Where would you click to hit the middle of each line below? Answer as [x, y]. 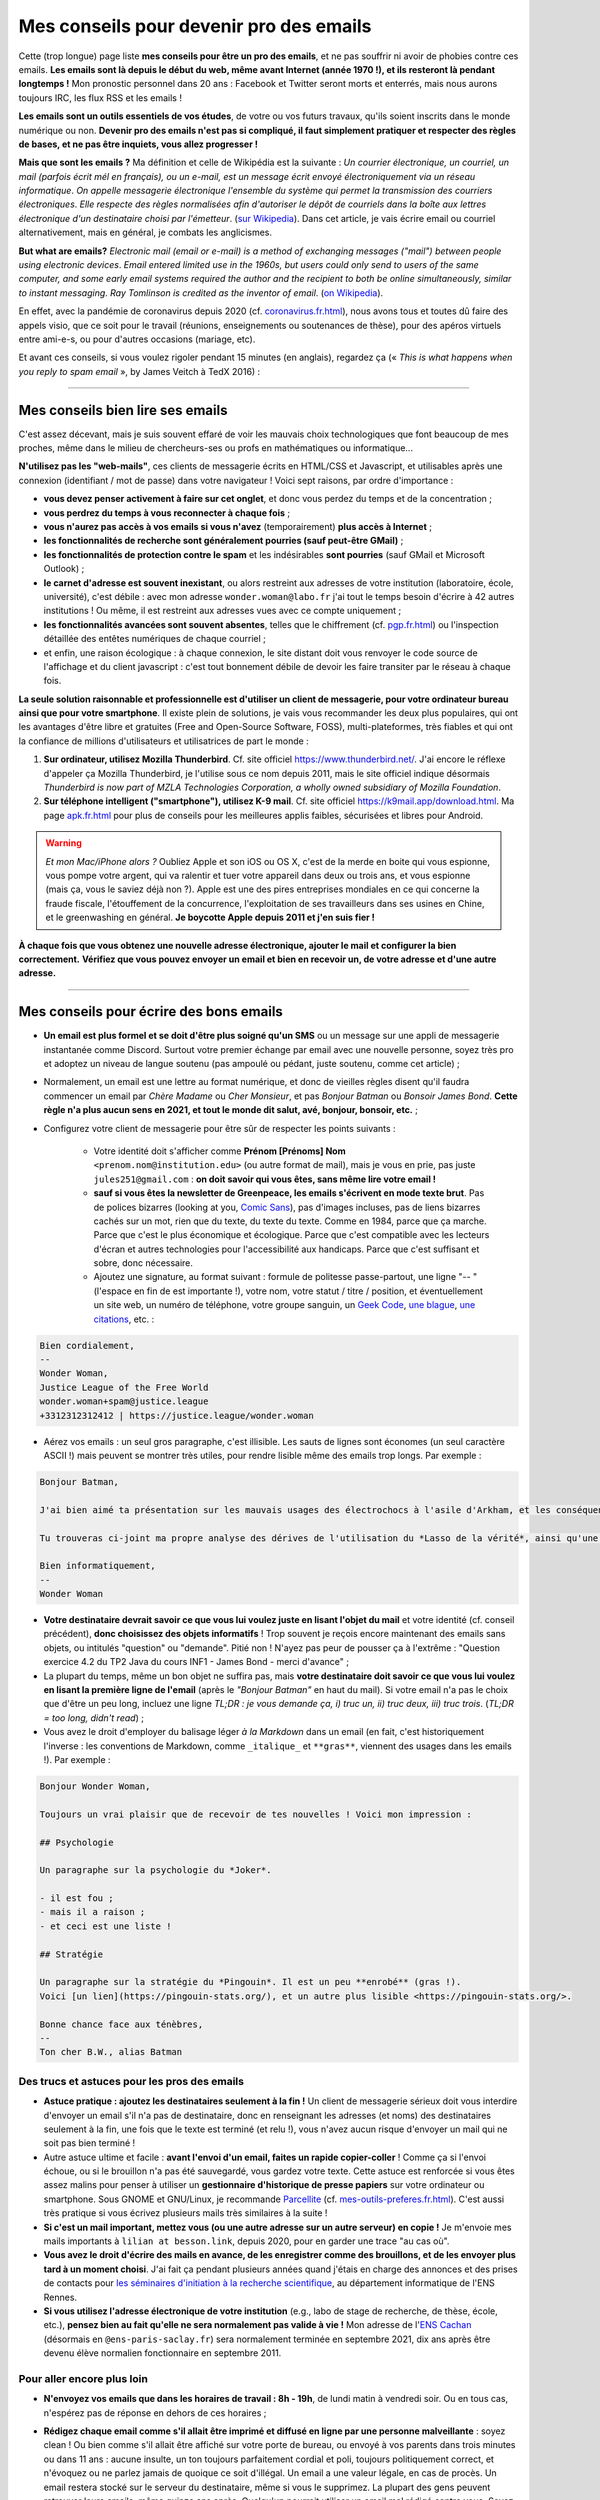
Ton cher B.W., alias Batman [111, 2052]
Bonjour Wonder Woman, [95, 1786]
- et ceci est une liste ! [105, 1926]
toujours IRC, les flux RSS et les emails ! [100, 97]
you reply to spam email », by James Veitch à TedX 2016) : [139, 371]
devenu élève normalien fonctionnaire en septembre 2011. [162, 2353]
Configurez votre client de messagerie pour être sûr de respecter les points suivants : [219, 1128]
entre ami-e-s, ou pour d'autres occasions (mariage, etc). [137, 339]
